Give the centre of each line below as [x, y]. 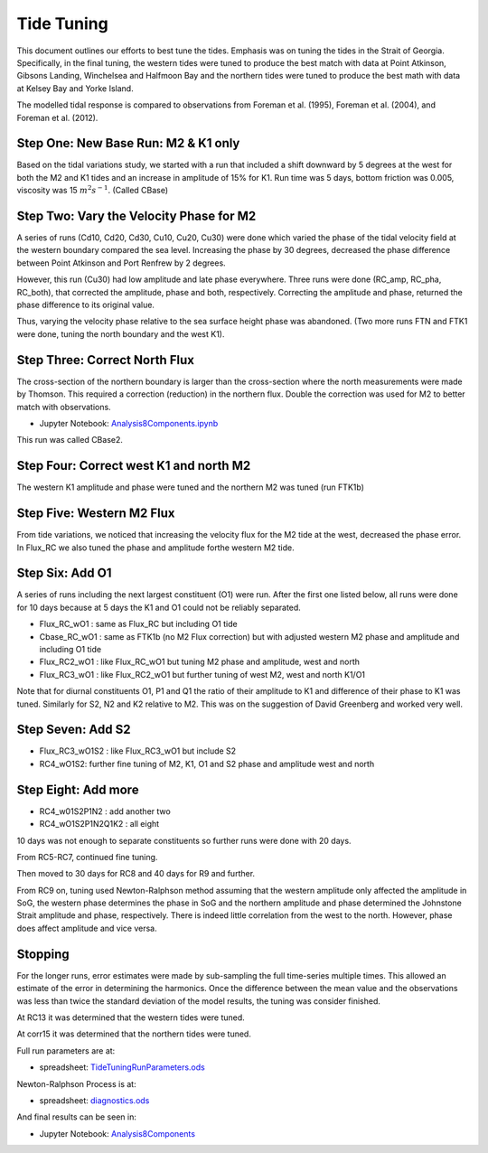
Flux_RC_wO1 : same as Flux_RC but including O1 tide [139, 624]
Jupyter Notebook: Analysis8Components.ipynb [129, 423]
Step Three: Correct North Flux [105, 360]
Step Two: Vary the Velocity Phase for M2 [136, 216]
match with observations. [64, 407]
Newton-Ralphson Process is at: [76, 1083]
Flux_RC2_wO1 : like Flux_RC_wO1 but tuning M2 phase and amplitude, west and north [200, 662]
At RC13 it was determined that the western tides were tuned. [131, 1017]
